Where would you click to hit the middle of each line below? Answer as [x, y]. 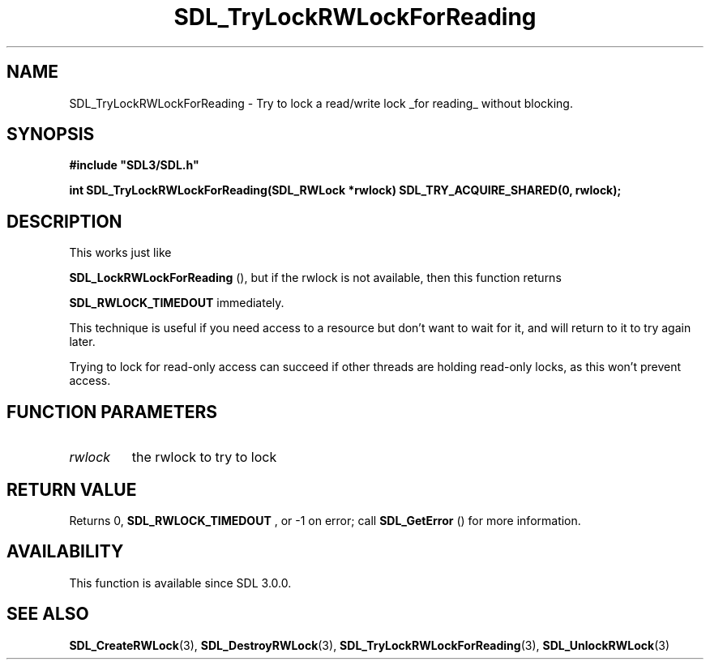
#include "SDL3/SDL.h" [134, 165]
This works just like [120, 253]
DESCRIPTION [64, 221]
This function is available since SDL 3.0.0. [180, 583]
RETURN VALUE [72, 489]
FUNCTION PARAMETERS [112, 412]
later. [82, 342]
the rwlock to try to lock [204, 457]
